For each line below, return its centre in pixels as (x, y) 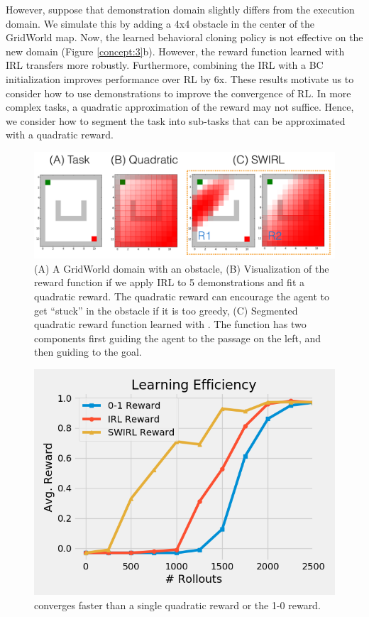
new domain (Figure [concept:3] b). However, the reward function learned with (175, 51)
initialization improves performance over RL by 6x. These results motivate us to (180, 78)
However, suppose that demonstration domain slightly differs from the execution (180, 9)
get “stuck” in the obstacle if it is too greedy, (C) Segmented (166, 310)
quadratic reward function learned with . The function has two (170, 324)
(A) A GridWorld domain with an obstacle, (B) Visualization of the (182, 268)
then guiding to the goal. (88, 352)
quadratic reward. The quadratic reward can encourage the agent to (182, 296)
